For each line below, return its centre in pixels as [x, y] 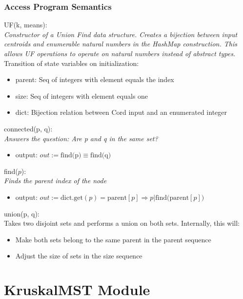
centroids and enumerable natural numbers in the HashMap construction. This [121, 44]
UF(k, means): [26, 25]
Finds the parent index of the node [55, 181]
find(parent [172, 198]
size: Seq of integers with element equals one [82, 96]
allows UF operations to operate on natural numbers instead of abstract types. [120, 53]
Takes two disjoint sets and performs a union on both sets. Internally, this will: [122, 223]
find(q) [101, 156]
